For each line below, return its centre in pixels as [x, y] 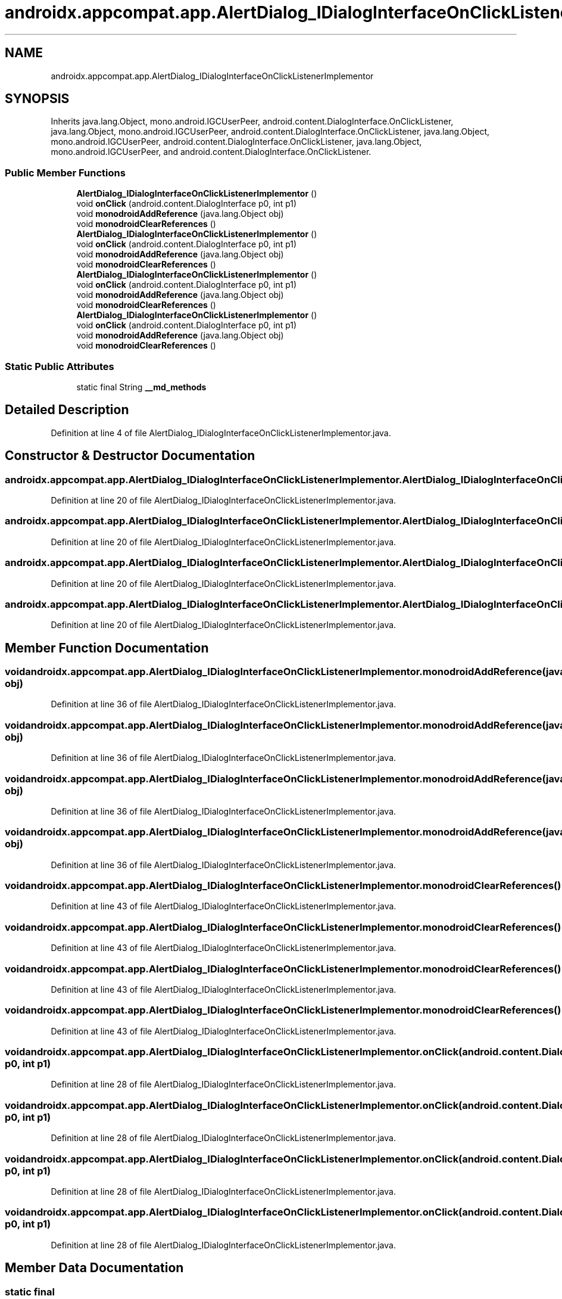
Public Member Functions [65, 173]
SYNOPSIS [37, 99]
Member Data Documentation [94, 1268]
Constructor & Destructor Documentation [130, 456]
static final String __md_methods [141, 387]
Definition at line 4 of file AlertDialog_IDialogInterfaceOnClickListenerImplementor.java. [221, 433]
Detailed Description [67, 410]
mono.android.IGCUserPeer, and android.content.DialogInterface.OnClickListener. [211, 152]
